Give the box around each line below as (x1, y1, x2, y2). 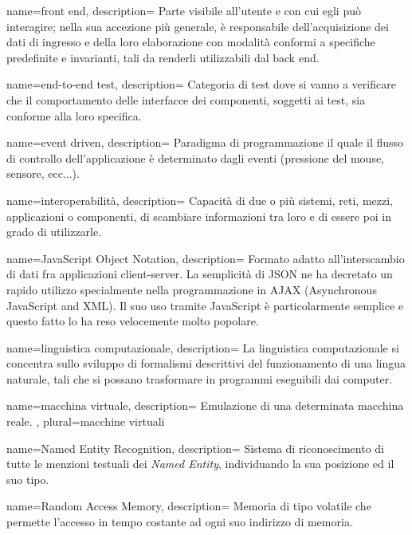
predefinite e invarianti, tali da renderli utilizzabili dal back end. (6, 49, 320, 65)
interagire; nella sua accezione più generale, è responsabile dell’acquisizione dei (6, 18, 389, 34)
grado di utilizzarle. (6, 223, 102, 240)
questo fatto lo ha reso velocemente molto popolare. (6, 313, 259, 329)
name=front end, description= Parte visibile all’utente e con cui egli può (6, 2, 361, 18)
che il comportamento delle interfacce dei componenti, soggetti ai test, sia (6, 91, 366, 108)
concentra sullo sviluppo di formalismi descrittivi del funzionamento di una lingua (6, 355, 406, 372)
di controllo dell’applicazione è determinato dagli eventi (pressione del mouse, (6, 149, 385, 166)
